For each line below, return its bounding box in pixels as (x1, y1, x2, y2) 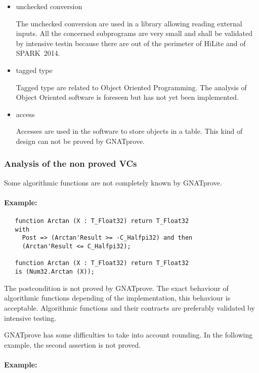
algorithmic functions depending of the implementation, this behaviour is (4, 292, 231, 303)
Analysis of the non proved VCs (4, 157, 137, 170)
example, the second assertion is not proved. (4, 339, 141, 350)
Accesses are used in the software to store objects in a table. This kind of (16, 126, 243, 136)
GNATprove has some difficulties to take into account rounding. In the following (4, 329, 253, 340)
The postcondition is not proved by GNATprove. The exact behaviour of (4, 282, 229, 293)
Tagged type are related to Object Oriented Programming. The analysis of (16, 82, 247, 92)
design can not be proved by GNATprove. (16, 135, 145, 146)
